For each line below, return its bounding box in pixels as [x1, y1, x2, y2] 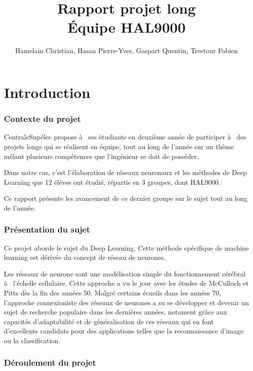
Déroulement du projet [4, 356, 96, 368]
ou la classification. [4, 335, 61, 346]
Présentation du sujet [4, 223, 90, 235]
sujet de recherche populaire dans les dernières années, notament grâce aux [4, 307, 227, 317]
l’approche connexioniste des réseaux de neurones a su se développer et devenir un [4, 297, 249, 307]
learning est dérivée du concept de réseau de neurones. [4, 252, 166, 262]
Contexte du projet [4, 113, 81, 125]
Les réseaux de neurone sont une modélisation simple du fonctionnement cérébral [4, 268, 246, 278]
